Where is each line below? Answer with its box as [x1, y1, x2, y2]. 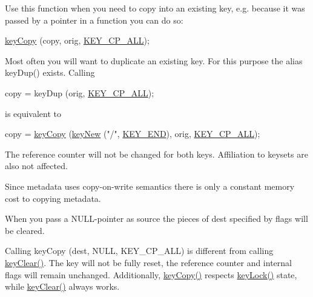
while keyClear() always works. [5, 280, 120, 293]
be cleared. [5, 224, 45, 236]
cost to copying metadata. [5, 192, 101, 204]
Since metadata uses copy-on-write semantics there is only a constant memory [5, 179, 295, 192]
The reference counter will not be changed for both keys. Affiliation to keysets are [5, 147, 308, 160]
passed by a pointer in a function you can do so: [5, 13, 183, 26]
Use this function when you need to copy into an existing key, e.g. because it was [5, 2, 305, 14]
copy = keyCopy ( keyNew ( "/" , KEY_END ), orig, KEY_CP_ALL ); [5, 127, 260, 140]
